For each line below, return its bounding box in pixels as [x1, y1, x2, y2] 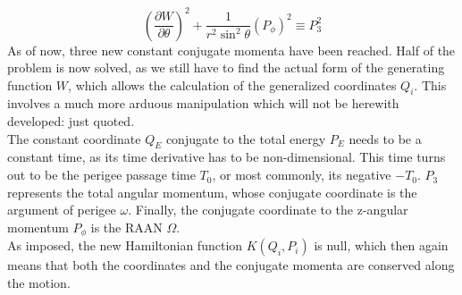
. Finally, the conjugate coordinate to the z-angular [128, 200, 408, 219]
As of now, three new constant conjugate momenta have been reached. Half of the [7, 40, 456, 59]
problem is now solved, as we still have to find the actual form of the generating [7, 58, 445, 77]
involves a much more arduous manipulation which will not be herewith [7, 94, 399, 113]
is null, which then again [314, 236, 449, 255]
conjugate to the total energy [165, 129, 326, 147]
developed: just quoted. [7, 112, 135, 131]
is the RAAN [90, 217, 163, 236]
